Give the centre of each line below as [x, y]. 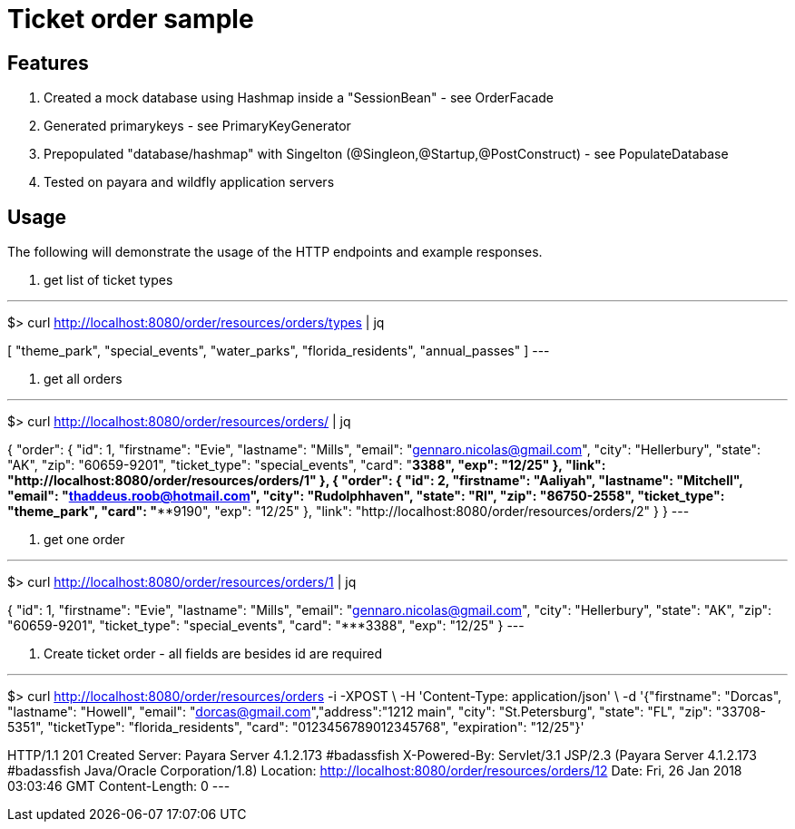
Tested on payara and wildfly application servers [189, 182]
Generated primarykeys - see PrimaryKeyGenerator [197, 126]
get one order [84, 540]
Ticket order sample [131, 19]
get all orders [83, 379]
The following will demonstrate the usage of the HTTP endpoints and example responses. [275, 252]
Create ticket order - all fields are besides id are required [213, 654]
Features [48, 63]
